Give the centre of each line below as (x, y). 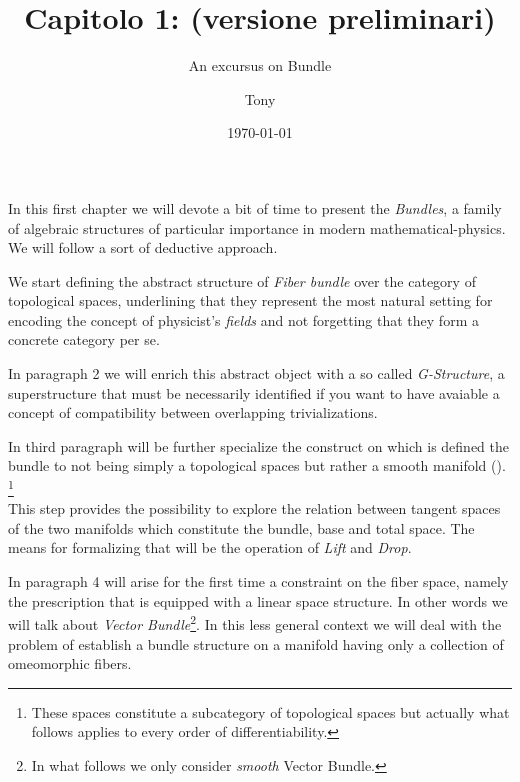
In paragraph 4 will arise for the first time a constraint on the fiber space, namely (258, 581)
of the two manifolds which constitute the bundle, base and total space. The (241, 527)
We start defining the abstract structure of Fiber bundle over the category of (242, 280)
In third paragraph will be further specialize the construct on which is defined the (259, 445)
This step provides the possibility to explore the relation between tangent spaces (254, 508)
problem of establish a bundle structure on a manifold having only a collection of (256, 643)
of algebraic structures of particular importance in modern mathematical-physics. (257, 227)
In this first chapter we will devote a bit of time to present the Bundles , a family (255, 207)
